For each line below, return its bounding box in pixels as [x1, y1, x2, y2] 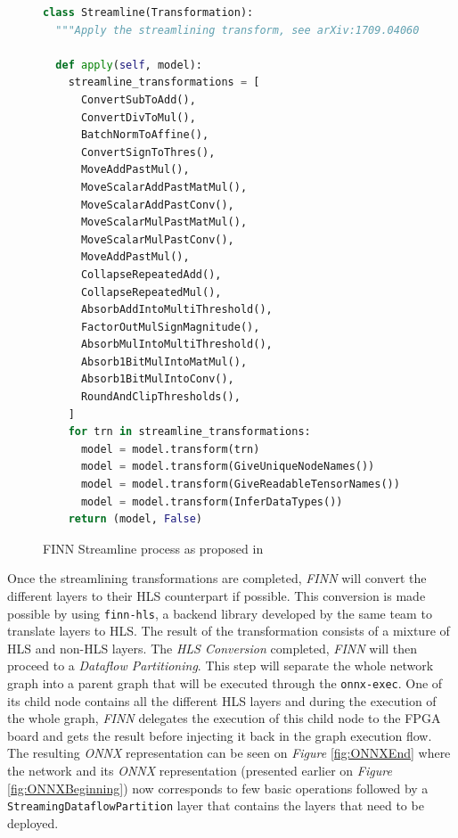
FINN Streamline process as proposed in [43, 538, 264, 557]
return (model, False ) [68, 513, 202, 526]
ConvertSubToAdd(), [80, 93, 196, 106]
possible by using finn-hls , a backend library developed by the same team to [7, 604, 432, 622]
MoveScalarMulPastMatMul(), [80, 216, 248, 229]
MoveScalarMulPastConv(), [80, 233, 234, 246]
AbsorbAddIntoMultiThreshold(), [80, 303, 273, 316]
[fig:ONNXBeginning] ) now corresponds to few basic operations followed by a [7, 778, 429, 797]
